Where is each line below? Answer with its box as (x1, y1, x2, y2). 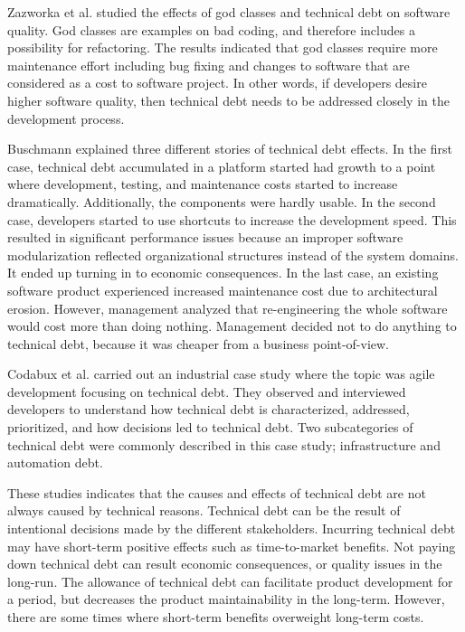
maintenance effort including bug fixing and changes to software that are (7, 55, 410, 74)
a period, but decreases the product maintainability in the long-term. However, (7, 590, 445, 608)
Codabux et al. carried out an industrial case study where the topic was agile (7, 364, 435, 383)
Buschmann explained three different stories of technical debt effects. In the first (7, 139, 452, 158)
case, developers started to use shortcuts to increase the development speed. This (7, 210, 457, 229)
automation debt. (7, 453, 103, 472)
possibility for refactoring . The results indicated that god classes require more (7, 38, 438, 57)
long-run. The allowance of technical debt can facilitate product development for (7, 571, 453, 590)
